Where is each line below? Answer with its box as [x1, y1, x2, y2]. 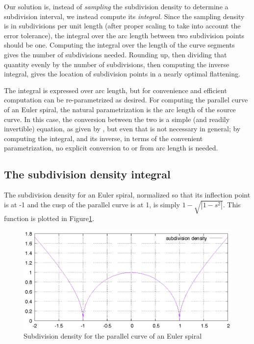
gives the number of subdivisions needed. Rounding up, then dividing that [4, 49, 227, 59]
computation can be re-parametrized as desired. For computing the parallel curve [4, 95, 248, 105]
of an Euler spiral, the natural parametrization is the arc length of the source [4, 104, 236, 114]
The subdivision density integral [4, 167, 171, 182]
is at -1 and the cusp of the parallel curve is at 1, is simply [4, 199, 180, 209]
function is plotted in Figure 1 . [4, 213, 94, 223]
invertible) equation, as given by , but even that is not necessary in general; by [4, 123, 241, 134]
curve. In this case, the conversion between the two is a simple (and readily [4, 114, 230, 124]
